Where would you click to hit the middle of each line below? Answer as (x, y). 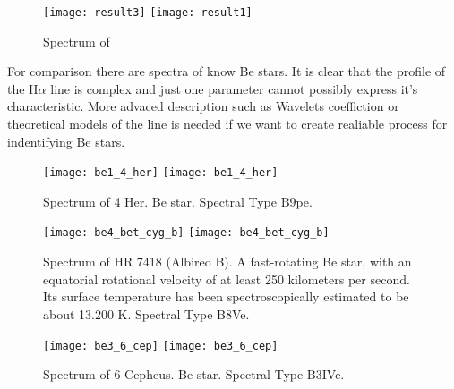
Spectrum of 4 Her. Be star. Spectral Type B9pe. (178, 201)
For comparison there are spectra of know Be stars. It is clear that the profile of (227, 71)
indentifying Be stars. (66, 141)
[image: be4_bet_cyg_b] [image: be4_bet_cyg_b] (186, 233)
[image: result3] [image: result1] (148, 13)
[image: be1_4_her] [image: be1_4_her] (161, 173)
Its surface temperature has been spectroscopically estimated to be (226, 296)
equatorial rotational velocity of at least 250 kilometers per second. (227, 279)
